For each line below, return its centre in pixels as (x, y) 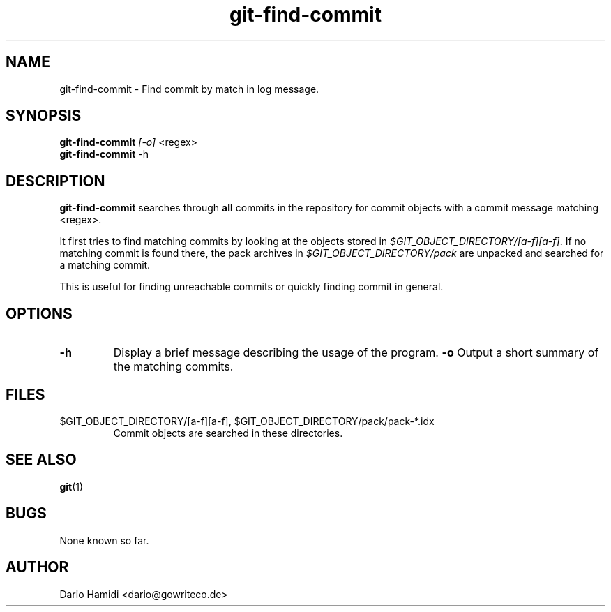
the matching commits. (173, 367)
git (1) (71, 486)
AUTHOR (37, 567)
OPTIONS (39, 313)
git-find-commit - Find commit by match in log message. (189, 89)
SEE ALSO (41, 460)
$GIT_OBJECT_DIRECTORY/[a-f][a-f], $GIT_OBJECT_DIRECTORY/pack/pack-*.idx (247, 421)
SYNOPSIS (44, 116)
